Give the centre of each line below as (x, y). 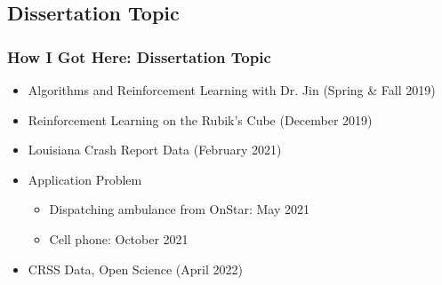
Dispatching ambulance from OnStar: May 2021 (180, 209)
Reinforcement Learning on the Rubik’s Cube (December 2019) (200, 119)
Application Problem (85, 179)
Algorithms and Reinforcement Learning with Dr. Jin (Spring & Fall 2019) (232, 90)
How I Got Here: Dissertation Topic (139, 56)
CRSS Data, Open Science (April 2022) (135, 269)
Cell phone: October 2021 (119, 238)
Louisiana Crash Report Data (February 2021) (155, 150)
